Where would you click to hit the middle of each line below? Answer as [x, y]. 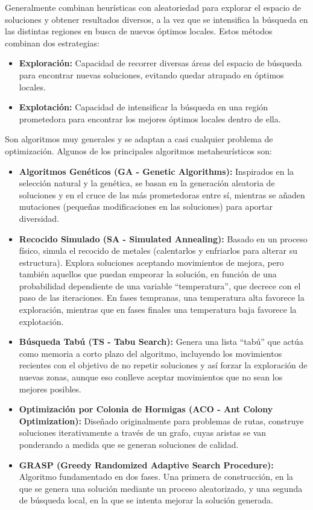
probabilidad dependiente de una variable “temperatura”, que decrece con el [160, 285]
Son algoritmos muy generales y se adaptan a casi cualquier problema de [139, 139]
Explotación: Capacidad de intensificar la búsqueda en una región [144, 107]
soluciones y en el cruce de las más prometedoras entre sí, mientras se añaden [162, 194]
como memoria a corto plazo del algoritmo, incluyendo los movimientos [150, 353]
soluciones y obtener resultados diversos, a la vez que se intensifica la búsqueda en [156, 19]
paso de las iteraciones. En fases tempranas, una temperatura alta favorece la [162, 297]
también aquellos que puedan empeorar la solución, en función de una [148, 274]
